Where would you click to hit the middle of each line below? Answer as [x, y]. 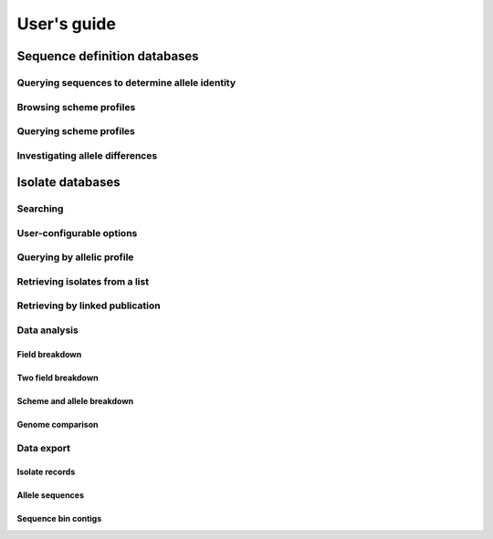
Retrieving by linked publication [89, 306]
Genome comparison [58, 424]
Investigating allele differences [87, 155]
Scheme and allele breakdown [75, 400]
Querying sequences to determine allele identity [126, 82]
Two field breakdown [58, 378]
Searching [40, 209]
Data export [43, 448]
